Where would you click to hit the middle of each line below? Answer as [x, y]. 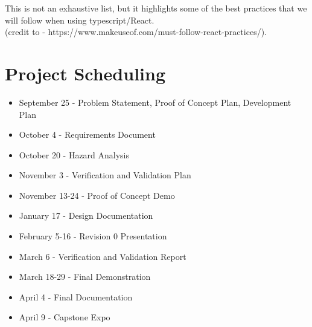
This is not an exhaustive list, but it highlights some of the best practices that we [156, 8]
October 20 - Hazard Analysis [74, 154]
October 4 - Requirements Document [87, 134]
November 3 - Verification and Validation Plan [105, 175]
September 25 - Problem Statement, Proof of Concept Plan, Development [155, 102]
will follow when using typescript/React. [80, 20]
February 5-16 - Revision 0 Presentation [93, 236]
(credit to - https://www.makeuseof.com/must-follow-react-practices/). [136, 32]
